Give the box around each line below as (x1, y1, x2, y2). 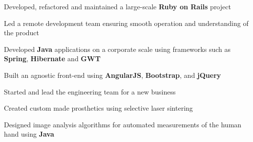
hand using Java (4, 129, 54, 139)
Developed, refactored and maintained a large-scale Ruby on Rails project (4, 1, 231, 11)
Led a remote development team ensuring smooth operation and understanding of (4, 18, 249, 28)
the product (4, 27, 40, 38)
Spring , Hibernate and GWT (4, 53, 101, 64)
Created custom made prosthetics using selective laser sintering (4, 103, 193, 113)
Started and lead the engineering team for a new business (4, 86, 176, 96)
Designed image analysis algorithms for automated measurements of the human (4, 119, 242, 129)
